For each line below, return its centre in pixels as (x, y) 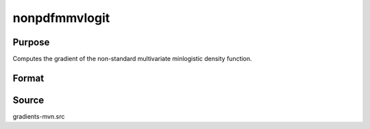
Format (28, 78)
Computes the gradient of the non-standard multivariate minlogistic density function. (133, 59)
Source (28, 100)
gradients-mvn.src (39, 116)
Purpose (31, 42)
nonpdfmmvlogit (61, 18)
